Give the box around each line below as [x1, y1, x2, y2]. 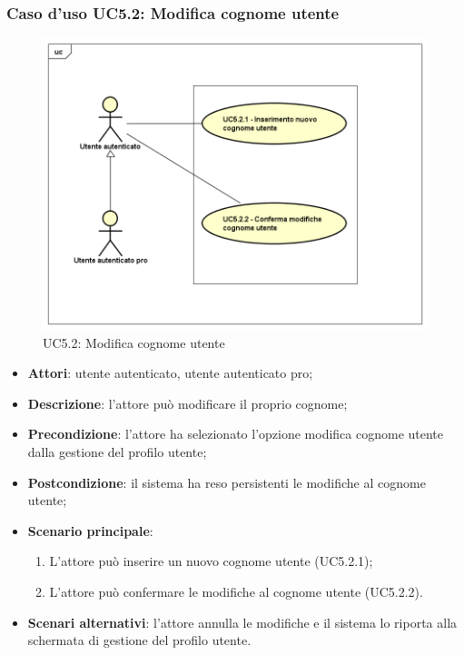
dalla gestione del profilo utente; [27, 442, 207, 461]
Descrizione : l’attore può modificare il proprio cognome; [27, 393, 348, 412]
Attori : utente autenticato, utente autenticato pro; [27, 363, 313, 382]
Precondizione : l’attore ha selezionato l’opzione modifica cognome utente [27, 424, 444, 443]
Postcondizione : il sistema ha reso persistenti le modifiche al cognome [27, 472, 426, 491]
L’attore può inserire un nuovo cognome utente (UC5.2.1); [49, 551, 373, 571]
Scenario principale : [27, 521, 153, 540]
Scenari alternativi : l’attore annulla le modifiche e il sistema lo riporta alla [27, 612, 458, 631]
